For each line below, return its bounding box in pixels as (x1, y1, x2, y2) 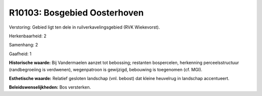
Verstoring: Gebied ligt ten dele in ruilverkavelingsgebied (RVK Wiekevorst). (9, 24, 160, 30)
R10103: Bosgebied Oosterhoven (9, 7, 144, 18)
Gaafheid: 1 (9, 51, 32, 57)
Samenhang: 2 (9, 42, 38, 48)
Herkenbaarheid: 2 (9, 33, 47, 39)
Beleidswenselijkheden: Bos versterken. (9, 84, 91, 90)
